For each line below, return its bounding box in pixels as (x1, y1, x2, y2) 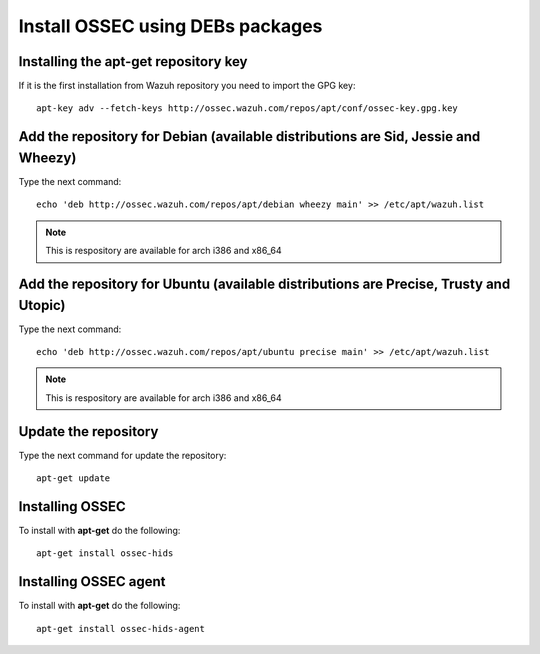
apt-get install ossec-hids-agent (36, 623, 205, 634)
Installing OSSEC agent (18, 573, 166, 590)
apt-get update (36, 473, 111, 484)
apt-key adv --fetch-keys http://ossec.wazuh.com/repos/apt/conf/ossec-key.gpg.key (36, 103, 459, 114)
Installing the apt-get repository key (18, 53, 248, 70)
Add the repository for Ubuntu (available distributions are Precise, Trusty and (18, 275, 511, 292)
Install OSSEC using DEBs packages (18, 15, 323, 37)
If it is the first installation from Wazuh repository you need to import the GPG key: (18, 80, 356, 92)
